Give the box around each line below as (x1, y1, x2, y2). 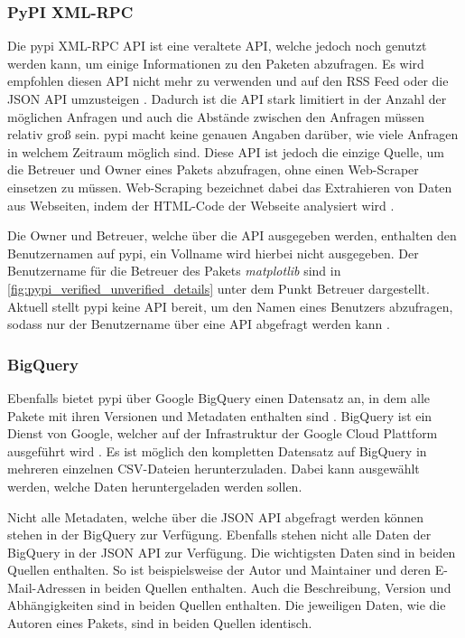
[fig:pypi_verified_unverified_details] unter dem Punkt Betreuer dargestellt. (7, 278, 430, 297)
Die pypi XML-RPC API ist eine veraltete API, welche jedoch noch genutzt (7, 36, 427, 55)
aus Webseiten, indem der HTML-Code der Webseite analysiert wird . (7, 195, 395, 214)
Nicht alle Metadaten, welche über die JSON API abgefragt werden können (7, 507, 423, 526)
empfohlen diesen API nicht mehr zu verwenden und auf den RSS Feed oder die (7, 71, 449, 90)
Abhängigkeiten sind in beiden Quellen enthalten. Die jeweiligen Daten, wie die (7, 596, 446, 615)
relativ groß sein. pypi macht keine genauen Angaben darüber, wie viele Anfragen (7, 125, 459, 144)
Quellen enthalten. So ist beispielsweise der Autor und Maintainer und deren (7, 560, 432, 579)
